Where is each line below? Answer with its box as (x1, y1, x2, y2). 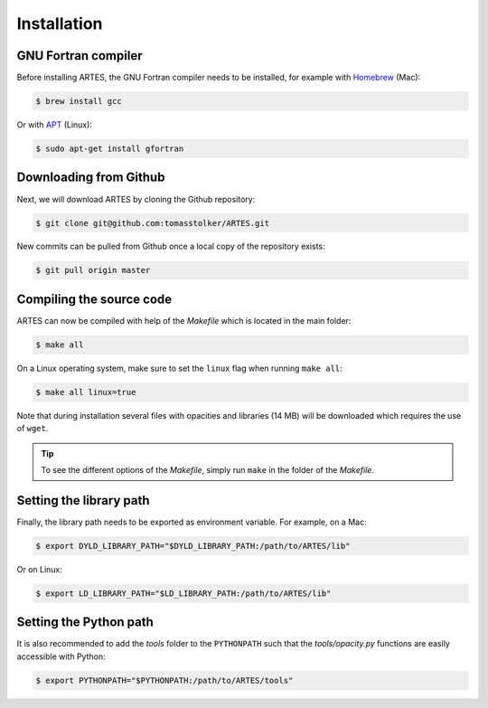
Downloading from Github (16, 170, 165, 185)
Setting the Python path (16, 615, 154, 630)
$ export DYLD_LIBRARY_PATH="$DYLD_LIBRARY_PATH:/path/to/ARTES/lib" (35, 541, 351, 551)
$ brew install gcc (35, 96, 122, 107)
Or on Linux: (16, 563, 63, 574)
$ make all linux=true (35, 387, 136, 397)
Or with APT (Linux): (16, 119, 92, 130)
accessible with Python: (16, 651, 106, 662)
